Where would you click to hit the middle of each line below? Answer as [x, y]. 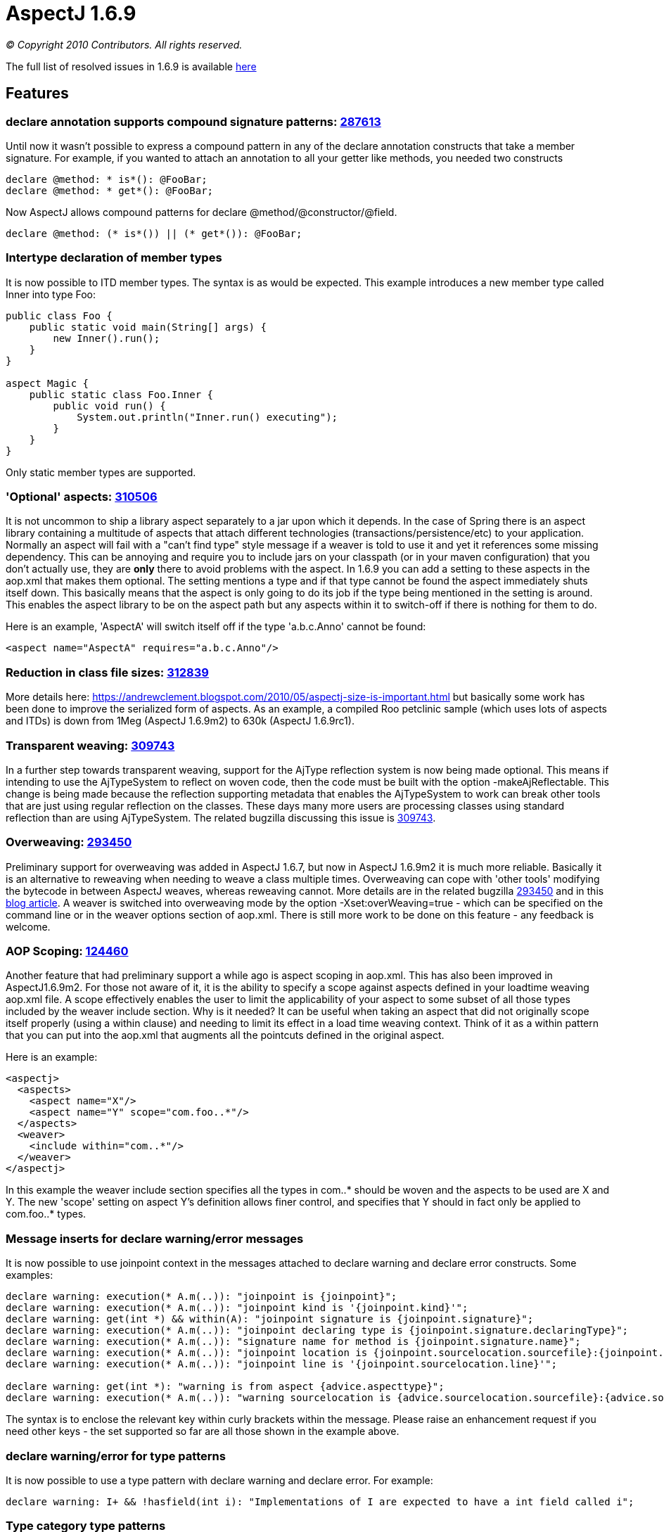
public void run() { [109, 406]
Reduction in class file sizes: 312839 [107, 672]
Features [37, 94]
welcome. [28, 926]
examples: [30, 1275]
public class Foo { [59, 315]
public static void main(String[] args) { [148, 327]
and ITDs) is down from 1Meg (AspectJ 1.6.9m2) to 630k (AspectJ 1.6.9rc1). [180, 721]
